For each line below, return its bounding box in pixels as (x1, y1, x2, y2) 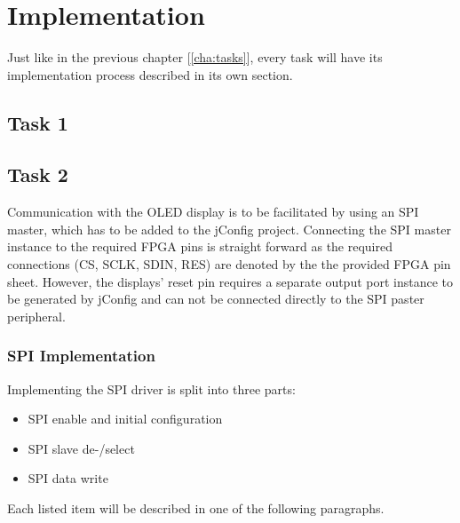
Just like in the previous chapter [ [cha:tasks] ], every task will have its (7, 48, 383, 67)
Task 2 (7, 161, 68, 188)
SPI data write (28, 469, 108, 487)
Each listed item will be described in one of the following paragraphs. (7, 499, 385, 518)
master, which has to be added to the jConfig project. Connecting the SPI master (7, 219, 451, 238)
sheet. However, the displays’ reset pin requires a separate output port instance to (7, 272, 454, 290)
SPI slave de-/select (28, 439, 135, 457)
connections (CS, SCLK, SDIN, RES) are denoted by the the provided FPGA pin (7, 255, 451, 273)
